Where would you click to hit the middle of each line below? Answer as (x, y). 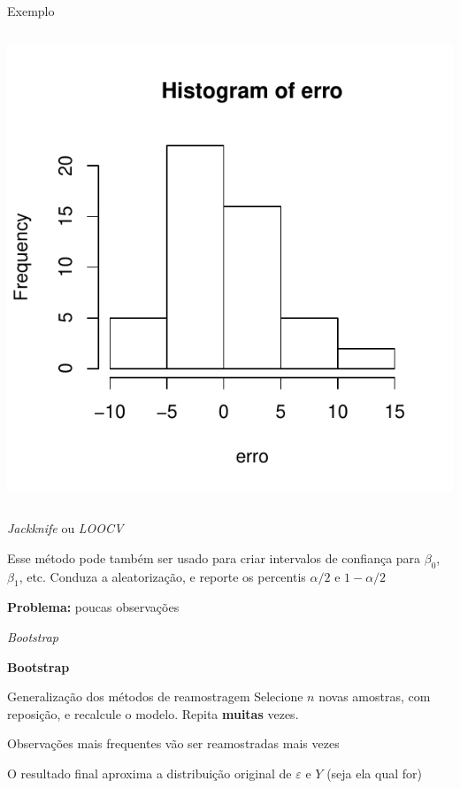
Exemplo (31, 11)
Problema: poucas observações (93, 607)
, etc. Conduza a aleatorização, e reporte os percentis (162, 576)
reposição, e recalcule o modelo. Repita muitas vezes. (153, 713)
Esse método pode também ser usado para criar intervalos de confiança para (214, 557)
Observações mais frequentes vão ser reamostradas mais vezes (173, 743)
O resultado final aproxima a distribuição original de (149, 773)
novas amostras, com (375, 696)
